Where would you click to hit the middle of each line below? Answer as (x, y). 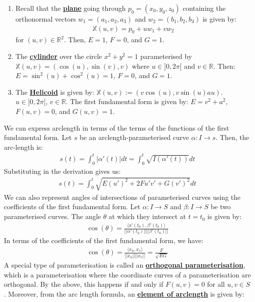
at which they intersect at (147, 216)
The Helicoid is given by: (55, 92)
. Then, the (232, 137)
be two (221, 206)
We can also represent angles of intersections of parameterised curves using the (122, 197)
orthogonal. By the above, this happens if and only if (84, 284)
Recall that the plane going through (71, 8)
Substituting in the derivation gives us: (62, 171)
